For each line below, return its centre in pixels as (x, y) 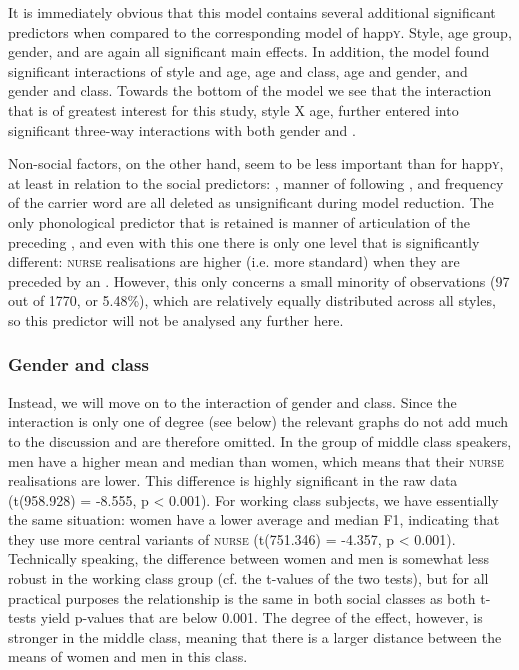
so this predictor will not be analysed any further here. (176, 319)
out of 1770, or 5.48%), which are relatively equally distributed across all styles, (252, 300)
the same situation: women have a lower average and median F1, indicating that (254, 519)
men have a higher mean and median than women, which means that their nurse (256, 460)
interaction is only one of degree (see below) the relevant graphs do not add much (258, 421)
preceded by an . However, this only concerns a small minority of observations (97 (259, 280)
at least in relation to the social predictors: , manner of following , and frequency (256, 182)
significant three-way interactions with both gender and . (182, 129)
